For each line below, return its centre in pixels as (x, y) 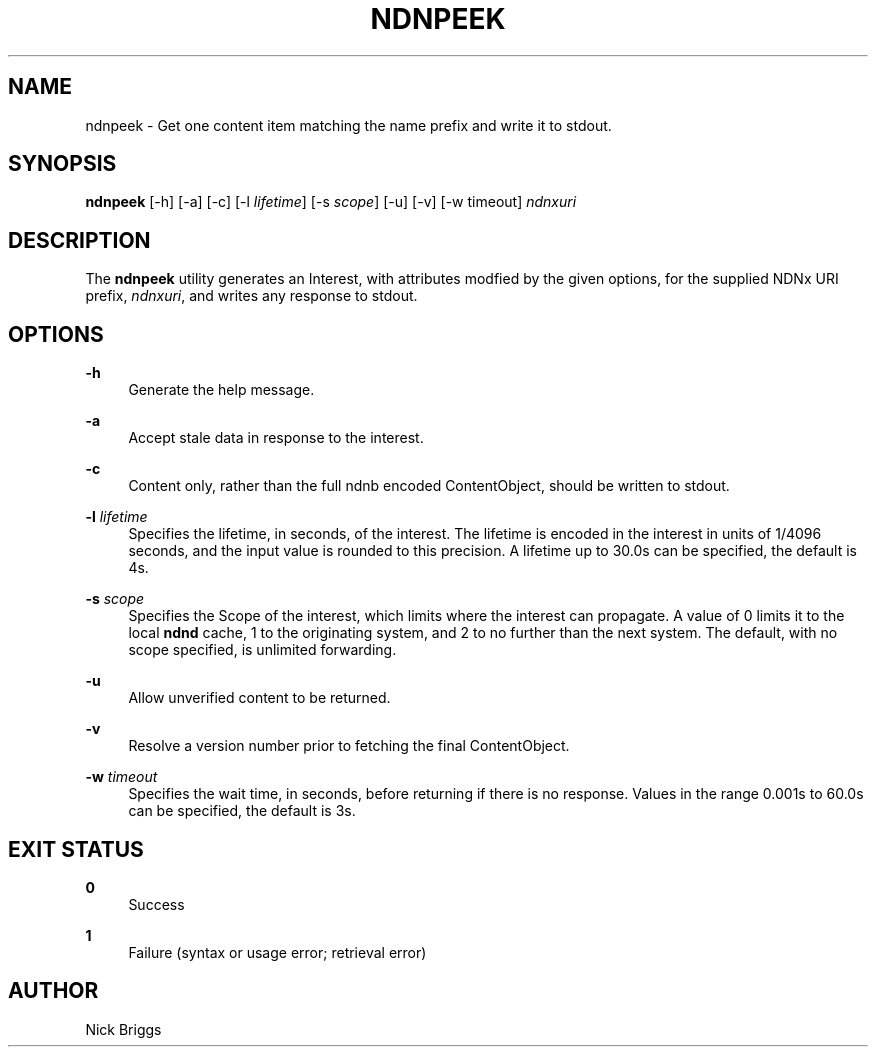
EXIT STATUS (76, 849)
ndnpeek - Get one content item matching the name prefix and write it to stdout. (348, 125)
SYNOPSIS (62, 164)
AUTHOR (53, 991)
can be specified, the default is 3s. (242, 811)
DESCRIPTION (79, 240)
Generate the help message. (221, 390)
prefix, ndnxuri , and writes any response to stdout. (251, 296)
